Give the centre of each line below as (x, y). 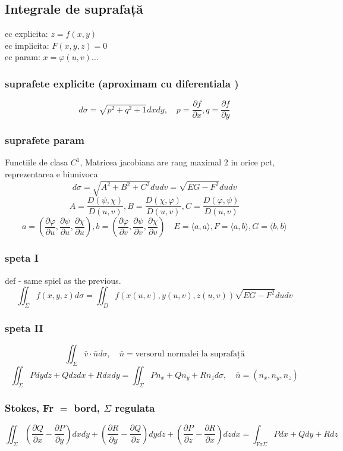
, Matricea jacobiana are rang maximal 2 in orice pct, (177, 162)
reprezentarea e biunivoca (51, 174)
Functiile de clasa (37, 162)
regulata (135, 407)
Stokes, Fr (29, 407)
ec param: (23, 57)
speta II (24, 328)
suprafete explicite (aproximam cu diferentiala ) (122, 83)
